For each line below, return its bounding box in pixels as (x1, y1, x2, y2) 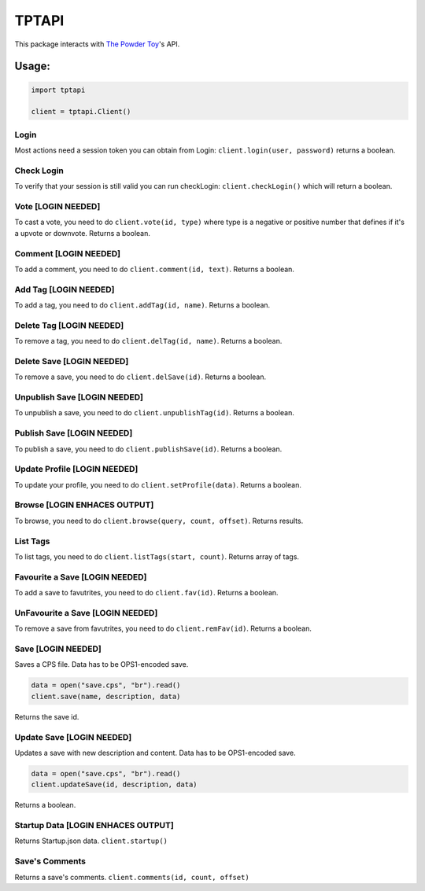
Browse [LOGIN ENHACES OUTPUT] (14, 499, 154, 510)
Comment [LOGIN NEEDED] (14, 248, 121, 259)
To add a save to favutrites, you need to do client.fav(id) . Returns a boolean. (14, 588, 279, 598)
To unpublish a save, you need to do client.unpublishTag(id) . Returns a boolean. (14, 408, 294, 418)
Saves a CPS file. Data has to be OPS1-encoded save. (14, 660, 189, 669)
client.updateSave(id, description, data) (31, 780, 198, 790)
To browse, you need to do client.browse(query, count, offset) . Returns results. (14, 516, 304, 525)
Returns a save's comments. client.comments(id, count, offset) (14, 872, 249, 882)
